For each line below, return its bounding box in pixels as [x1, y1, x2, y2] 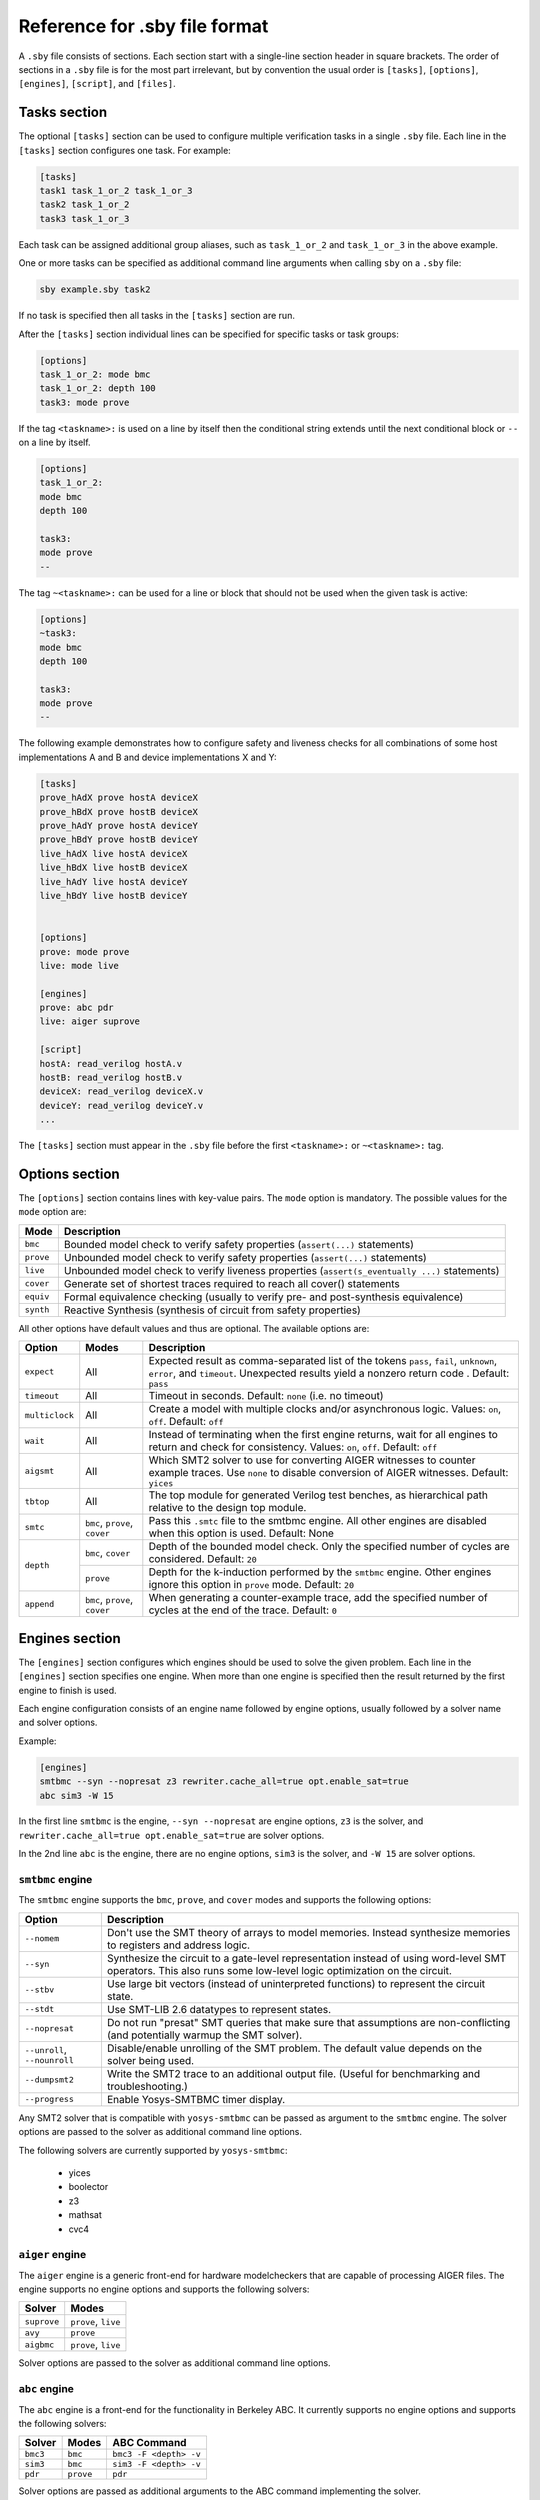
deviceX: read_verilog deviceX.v [39, 1086, 204, 1097]
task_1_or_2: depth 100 [39, 383, 157, 394]
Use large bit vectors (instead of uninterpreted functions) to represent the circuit [106, 1976, 486, 1990]
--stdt [24, 2004, 55, 2015]
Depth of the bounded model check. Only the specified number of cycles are [148, 1540, 510, 1554]
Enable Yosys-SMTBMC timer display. [106, 2092, 286, 2106]
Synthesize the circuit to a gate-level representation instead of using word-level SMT [106, 1951, 507, 1965]
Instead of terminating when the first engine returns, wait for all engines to [148, 1428, 499, 1442]
